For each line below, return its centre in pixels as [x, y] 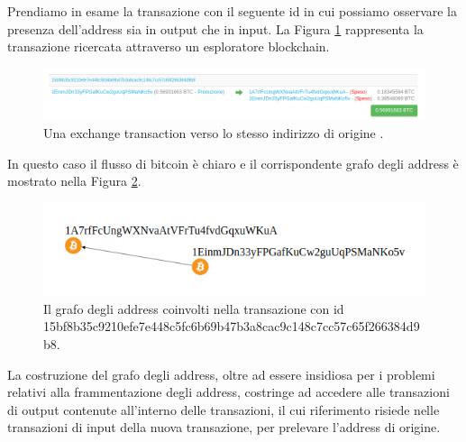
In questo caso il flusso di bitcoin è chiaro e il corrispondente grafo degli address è [233, 163]
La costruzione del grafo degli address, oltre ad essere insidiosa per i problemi [221, 374]
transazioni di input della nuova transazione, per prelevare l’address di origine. [224, 427]
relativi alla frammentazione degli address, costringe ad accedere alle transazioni [228, 392]
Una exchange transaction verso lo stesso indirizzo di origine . [214, 132]
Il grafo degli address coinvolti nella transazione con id [194, 308]
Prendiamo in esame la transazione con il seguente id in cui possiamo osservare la [232, 11]
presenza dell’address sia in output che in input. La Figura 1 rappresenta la [215, 28]
